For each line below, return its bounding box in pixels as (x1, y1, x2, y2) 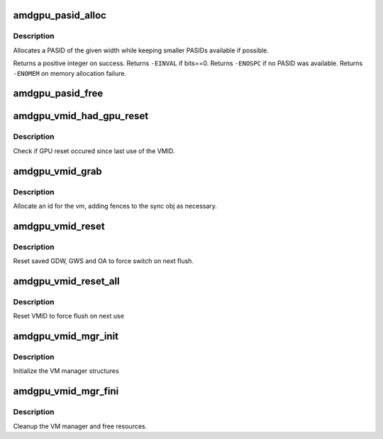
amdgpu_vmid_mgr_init (13, 330, 119, 342)
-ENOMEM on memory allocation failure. (13, 69, 127, 77)
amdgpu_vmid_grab (13, 165, 102, 177)
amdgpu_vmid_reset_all (13, 275, 120, 287)
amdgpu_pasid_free (13, 87, 104, 99)
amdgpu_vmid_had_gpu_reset (13, 110, 149, 122)
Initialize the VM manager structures (13, 367, 120, 375)
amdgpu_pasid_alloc (13, 9, 106, 21)
